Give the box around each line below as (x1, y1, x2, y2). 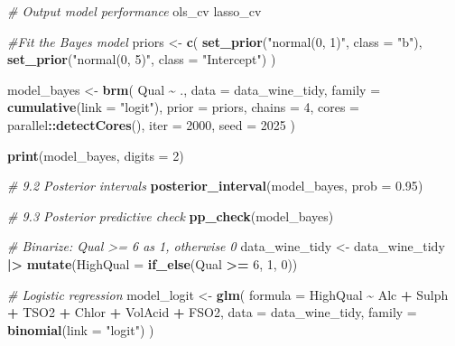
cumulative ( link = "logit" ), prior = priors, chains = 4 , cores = (7, 98, 360, 117)
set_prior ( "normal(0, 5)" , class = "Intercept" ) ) (7, 50, 276, 69)
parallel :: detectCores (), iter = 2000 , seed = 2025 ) (7, 115, 295, 134)
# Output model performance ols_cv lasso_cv (7, 2, 262, 20)
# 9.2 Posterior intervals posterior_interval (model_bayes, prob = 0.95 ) (7, 176, 423, 195)
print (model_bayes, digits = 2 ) (7, 145, 184, 164)
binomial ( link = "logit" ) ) (7, 320, 154, 339)
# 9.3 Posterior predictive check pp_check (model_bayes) (7, 206, 334, 225)
